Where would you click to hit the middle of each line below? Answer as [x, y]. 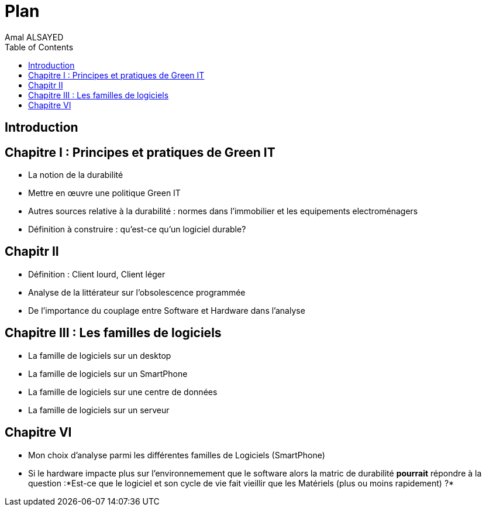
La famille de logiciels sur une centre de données [123, 392]
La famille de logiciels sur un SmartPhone [108, 373]
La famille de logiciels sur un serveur [99, 410]
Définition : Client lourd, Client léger [97, 274]
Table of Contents [39, 47]
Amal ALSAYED [34, 37]
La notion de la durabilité [76, 175]
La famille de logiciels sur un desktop [100, 355]
